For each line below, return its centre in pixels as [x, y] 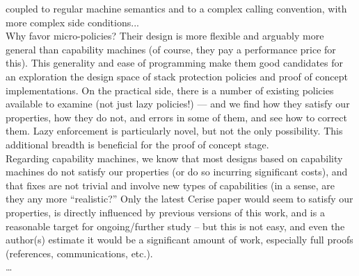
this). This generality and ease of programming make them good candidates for [175, 63]
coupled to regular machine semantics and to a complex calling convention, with [176, 8]
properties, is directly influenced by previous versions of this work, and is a [165, 212]
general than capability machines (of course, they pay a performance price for [171, 49]
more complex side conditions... [72, 22]
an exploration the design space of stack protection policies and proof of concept [177, 76]
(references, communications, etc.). [79, 253]
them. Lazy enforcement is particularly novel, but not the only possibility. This [174, 131]
